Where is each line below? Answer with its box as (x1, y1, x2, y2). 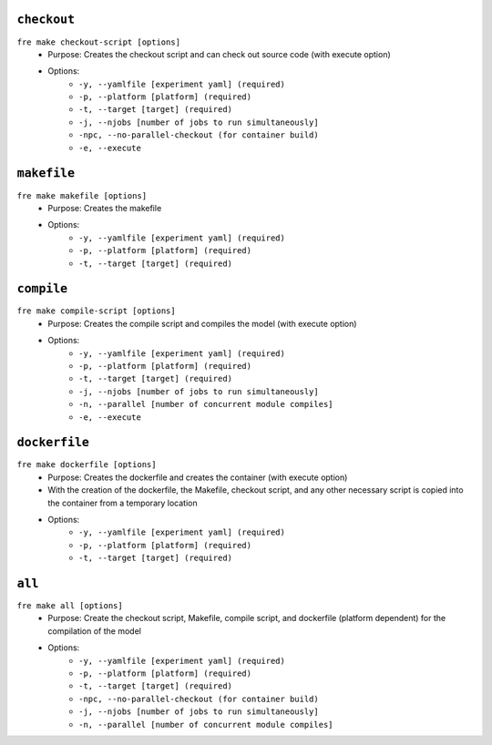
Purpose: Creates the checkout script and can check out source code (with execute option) (47, 48, 391, 59)
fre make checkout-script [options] (16, 36, 181, 47)
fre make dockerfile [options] (16, 460, 157, 470)
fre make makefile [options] (16, 190, 148, 200)
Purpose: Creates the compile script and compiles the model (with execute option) (47, 318, 357, 329)
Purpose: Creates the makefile (47, 202, 162, 213)
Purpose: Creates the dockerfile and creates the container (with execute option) (47, 472, 348, 483)
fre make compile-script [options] (16, 306, 177, 316)
